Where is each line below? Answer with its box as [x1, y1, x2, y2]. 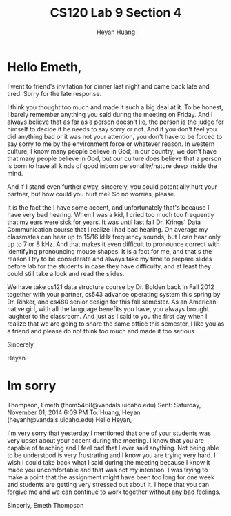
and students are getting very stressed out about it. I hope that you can [7, 480, 209, 488]
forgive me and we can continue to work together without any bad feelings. [7, 488, 221, 496]
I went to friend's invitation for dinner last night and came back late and [7, 82, 210, 91]
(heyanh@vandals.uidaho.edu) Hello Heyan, [7, 415, 132, 423]
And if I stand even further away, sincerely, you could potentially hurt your [7, 182, 217, 191]
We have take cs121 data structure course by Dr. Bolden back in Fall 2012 [7, 282, 215, 291]
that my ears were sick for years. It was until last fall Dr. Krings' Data [7, 218, 201, 226]
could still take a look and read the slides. [7, 269, 125, 277]
